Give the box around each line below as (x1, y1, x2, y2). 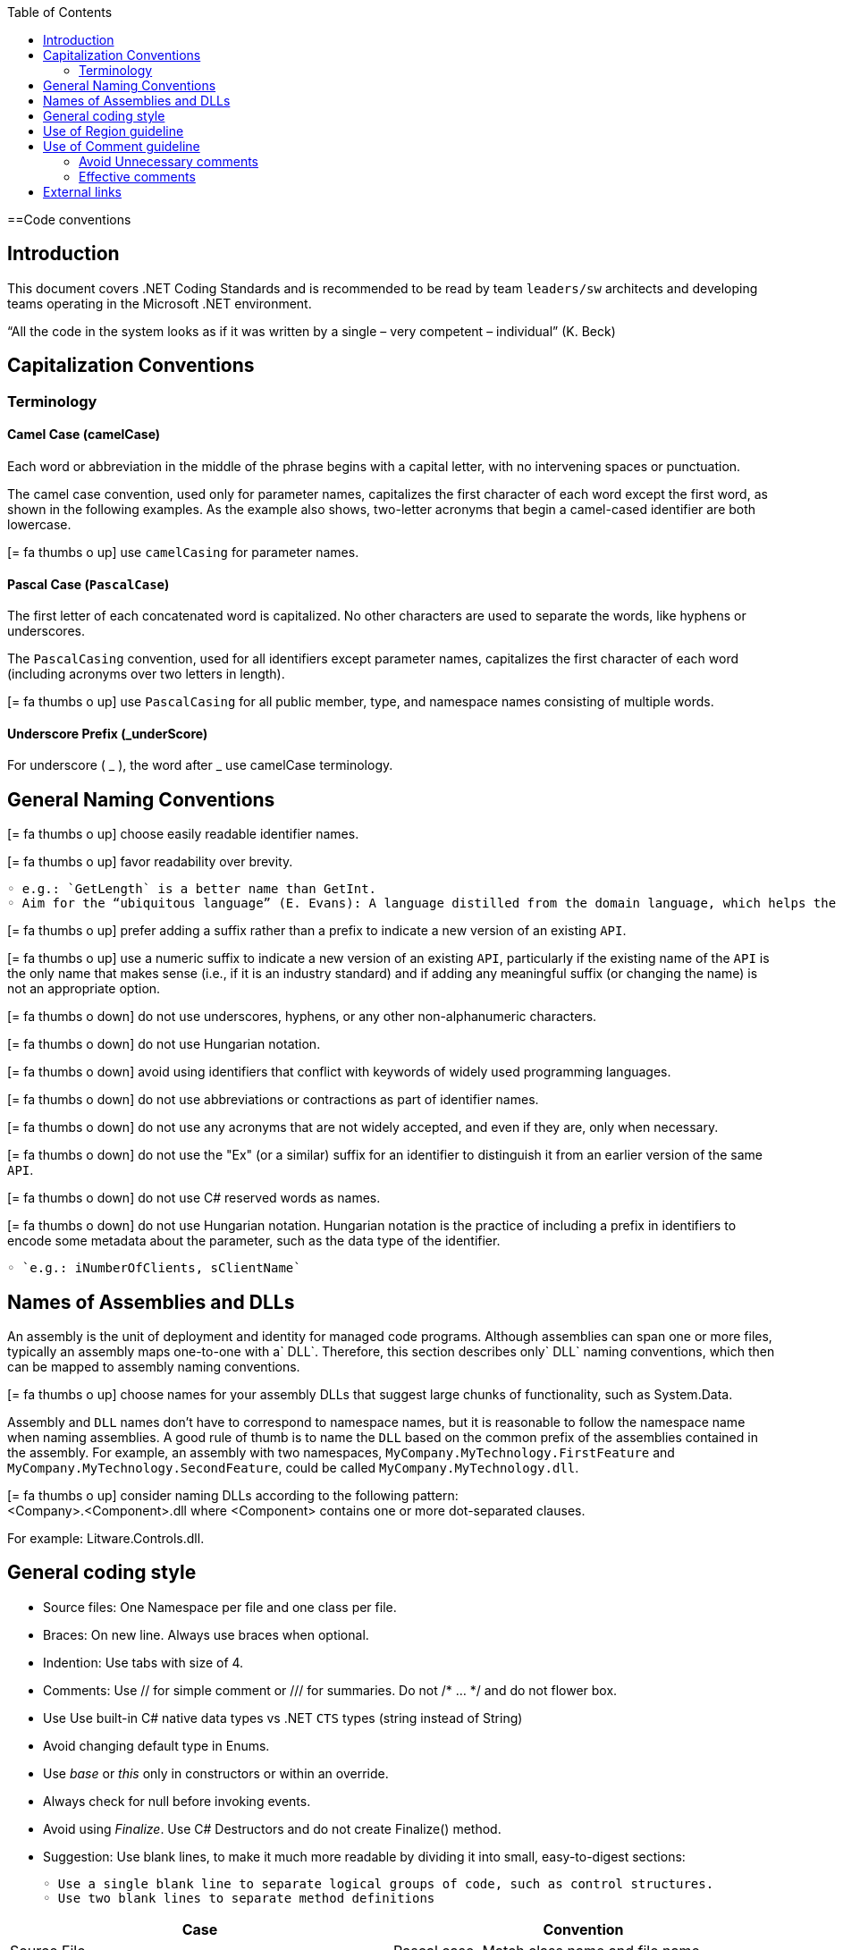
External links (43, 184, 122, 199)
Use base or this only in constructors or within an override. (43, 1765, 389, 1781)
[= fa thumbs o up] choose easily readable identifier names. (7, 826, 359, 842)
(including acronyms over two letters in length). (7, 666, 285, 682)
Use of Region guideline (43, 123, 184, 139)
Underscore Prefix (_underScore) (7, 725, 208, 741)
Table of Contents (7, 4, 113, 20)
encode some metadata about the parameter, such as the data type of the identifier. (7, 1233, 501, 1249)
